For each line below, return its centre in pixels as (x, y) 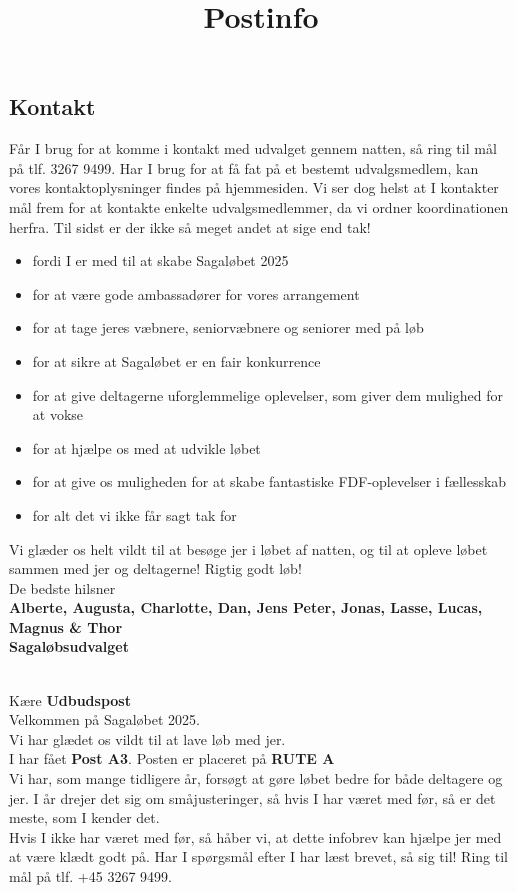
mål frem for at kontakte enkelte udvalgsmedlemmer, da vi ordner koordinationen (259, 206)
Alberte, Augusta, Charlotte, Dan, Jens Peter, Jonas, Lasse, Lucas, (246, 607)
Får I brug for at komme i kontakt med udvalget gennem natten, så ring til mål (253, 148)
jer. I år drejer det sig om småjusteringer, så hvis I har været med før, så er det (252, 797)
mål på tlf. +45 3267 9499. (90, 876)
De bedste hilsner (62, 587)
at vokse (58, 414)
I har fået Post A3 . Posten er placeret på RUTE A (172, 758)
